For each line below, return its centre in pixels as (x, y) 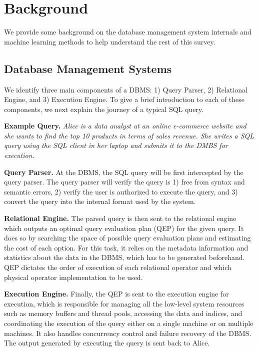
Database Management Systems (88, 68)
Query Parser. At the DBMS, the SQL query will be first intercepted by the (124, 172)
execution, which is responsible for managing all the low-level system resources (124, 303)
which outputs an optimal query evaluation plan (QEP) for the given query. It (124, 228)
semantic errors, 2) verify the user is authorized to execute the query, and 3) (121, 191)
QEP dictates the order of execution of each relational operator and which (118, 267)
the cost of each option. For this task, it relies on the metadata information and (126, 247)
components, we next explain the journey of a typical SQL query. (104, 109)
